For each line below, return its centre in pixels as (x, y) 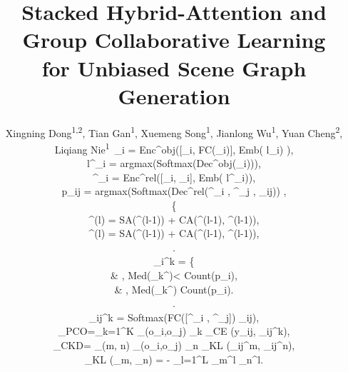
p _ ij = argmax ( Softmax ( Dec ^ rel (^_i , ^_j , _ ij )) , (174, 191)
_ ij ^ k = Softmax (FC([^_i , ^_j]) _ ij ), (174, 317)
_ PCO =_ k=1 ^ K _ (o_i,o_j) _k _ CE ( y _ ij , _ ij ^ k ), (174, 331)
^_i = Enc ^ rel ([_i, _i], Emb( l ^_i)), (174, 177)
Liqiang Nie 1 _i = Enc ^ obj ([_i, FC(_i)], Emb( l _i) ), (174, 148)
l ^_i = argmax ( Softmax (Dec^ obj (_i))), (174, 163)
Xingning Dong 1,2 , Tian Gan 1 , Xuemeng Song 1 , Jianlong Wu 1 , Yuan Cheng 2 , (174, 131)
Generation (174, 95)
